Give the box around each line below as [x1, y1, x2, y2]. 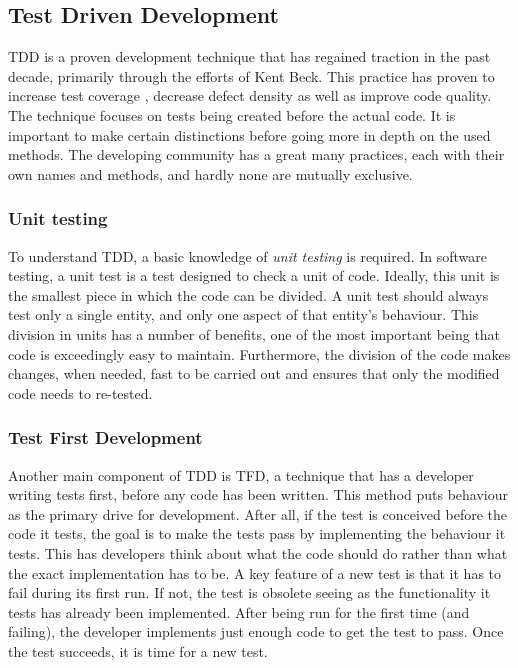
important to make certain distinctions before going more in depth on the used [8, 124, 491, 145]
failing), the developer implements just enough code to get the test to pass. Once [8, 621, 504, 642]
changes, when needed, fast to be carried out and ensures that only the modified [8, 363, 500, 384]
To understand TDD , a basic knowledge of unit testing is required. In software [8, 245, 488, 266]
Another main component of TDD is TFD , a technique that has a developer [8, 464, 474, 485]
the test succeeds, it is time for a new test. [8, 640, 268, 661]
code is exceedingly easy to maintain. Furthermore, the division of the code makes [8, 343, 511, 364]
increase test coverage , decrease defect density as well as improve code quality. [8, 85, 492, 106]
